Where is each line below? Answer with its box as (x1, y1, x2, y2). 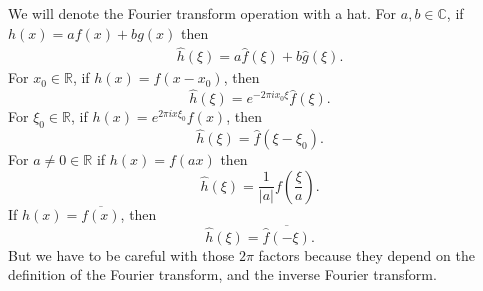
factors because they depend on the (258, 244, 475, 265)
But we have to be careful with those (8, 244, 235, 265)
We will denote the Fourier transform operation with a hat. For (8, 3, 397, 23)
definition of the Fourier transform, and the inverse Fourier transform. (8, 264, 437, 285)
